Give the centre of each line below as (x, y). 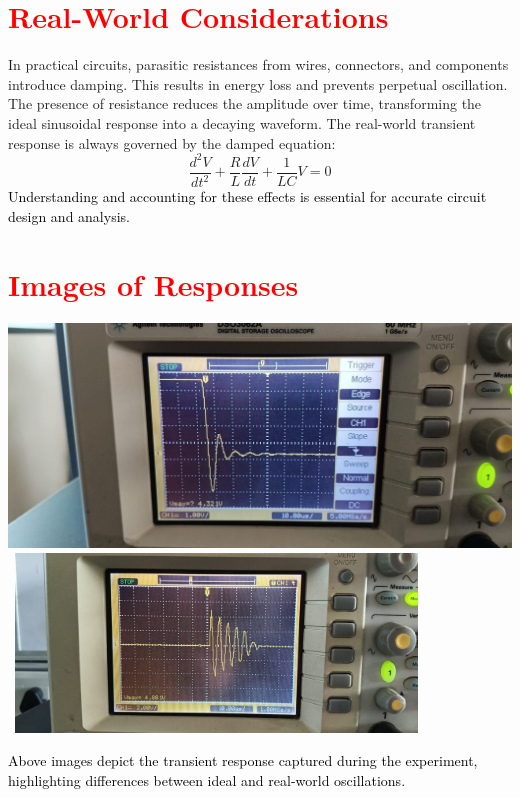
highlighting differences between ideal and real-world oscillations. (207, 779)
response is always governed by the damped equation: (172, 142)
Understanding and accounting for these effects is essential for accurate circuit (247, 196)
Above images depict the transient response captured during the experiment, (243, 760)
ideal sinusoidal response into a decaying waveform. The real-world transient (242, 122)
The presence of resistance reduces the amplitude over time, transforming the (245, 103)
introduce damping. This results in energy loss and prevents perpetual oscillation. (258, 83)
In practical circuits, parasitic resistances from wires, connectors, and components (258, 64)
